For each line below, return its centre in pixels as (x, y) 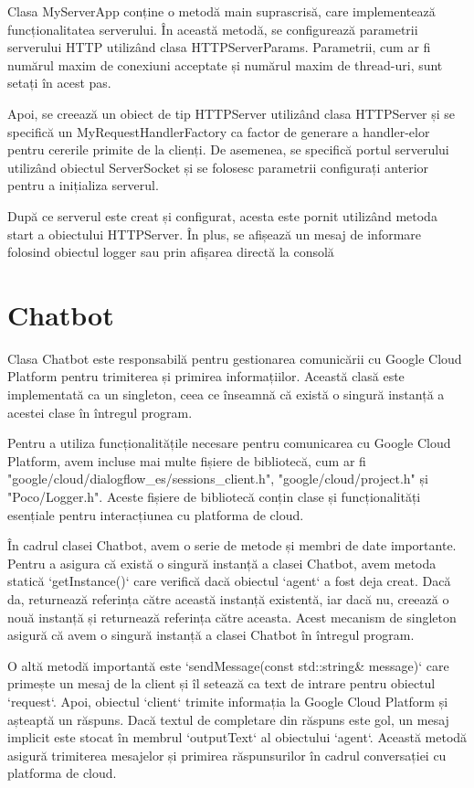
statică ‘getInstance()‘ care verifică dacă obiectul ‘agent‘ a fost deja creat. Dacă (229, 581)
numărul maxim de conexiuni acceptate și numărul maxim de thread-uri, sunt (225, 64)
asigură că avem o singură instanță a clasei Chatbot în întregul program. (211, 635)
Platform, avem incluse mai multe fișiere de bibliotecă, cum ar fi (187, 460)
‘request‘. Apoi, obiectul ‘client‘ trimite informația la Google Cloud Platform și (228, 701)
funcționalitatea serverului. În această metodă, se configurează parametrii (213, 29)
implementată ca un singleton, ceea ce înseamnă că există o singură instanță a (226, 394)
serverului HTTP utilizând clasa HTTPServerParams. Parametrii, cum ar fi (219, 47)
